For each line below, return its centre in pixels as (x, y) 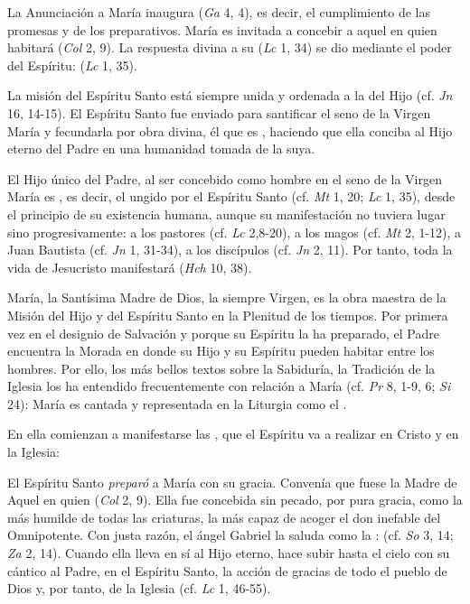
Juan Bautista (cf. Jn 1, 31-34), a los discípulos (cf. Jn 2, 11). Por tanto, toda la (230, 250)
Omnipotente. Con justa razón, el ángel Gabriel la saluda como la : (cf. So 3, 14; (230, 535)
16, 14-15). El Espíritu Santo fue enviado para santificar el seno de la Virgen (219, 112)
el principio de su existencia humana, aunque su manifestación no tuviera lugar (226, 214)
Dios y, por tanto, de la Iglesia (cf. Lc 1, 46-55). (139, 588)
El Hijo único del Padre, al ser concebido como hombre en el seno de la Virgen (225, 178)
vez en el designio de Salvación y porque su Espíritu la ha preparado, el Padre (224, 333)
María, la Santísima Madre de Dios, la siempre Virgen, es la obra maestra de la (227, 297)
